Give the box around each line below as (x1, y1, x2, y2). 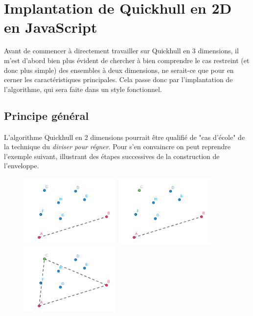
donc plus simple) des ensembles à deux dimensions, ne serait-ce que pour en (4, 65, 234, 75)
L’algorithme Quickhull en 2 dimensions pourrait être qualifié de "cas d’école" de (4, 132, 245, 142)
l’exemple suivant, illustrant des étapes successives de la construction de (4, 151, 220, 161)
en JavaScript (4, 17, 97, 37)
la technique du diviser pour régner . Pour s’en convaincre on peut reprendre (4, 141, 231, 152)
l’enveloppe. (4, 160, 39, 171)
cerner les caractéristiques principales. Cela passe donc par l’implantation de (4, 74, 233, 85)
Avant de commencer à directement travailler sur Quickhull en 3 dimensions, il (4, 45, 239, 56)
